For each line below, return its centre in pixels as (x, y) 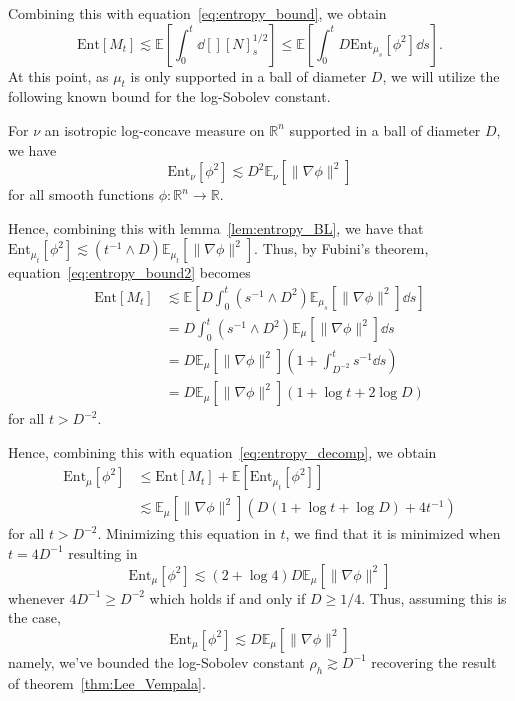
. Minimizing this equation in (186, 533)
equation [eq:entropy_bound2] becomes (129, 272)
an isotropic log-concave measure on (154, 129)
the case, (34, 617)
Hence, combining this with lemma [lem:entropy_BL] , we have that (216, 227)
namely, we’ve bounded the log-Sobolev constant (156, 661)
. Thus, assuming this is (434, 597)
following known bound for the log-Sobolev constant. (169, 96)
